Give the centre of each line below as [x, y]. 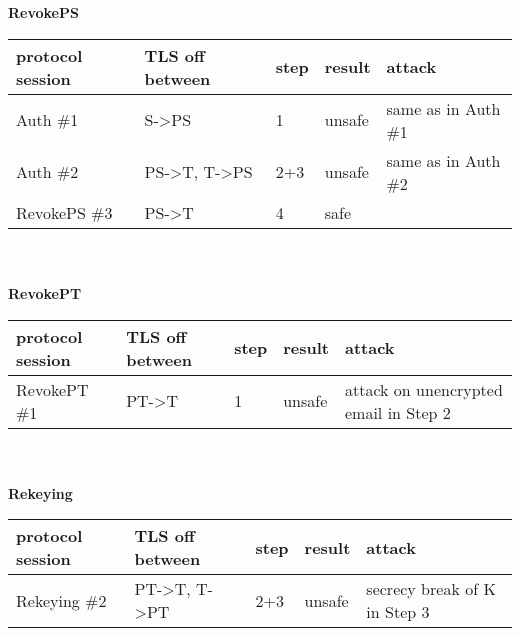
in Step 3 [398, 612]
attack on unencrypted [423, 389]
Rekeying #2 [61, 600]
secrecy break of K [431, 589]
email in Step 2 [397, 412]
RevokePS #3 [64, 212]
